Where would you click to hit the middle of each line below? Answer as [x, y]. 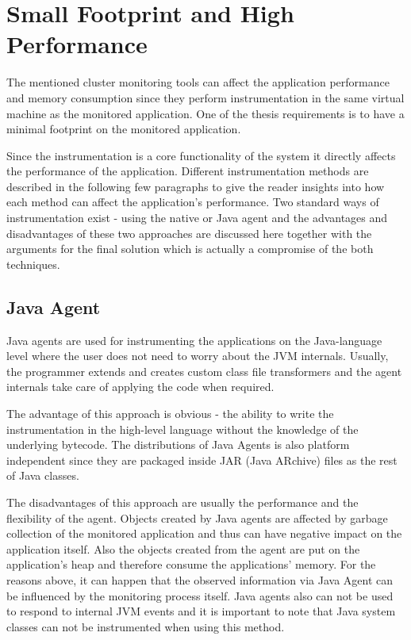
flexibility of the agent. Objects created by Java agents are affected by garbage [197, 517]
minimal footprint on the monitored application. [124, 129]
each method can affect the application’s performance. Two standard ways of [193, 202]
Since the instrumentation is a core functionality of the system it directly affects [201, 155]
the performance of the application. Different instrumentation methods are [188, 171]
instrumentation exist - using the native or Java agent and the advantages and [197, 218]
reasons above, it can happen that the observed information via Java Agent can [200, 579]
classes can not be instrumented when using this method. [146, 626]
